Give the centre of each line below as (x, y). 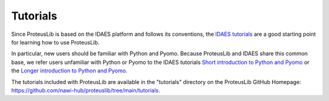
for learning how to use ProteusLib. (55, 42)
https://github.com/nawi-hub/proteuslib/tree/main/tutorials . (86, 90)
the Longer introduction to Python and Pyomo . (69, 71)
